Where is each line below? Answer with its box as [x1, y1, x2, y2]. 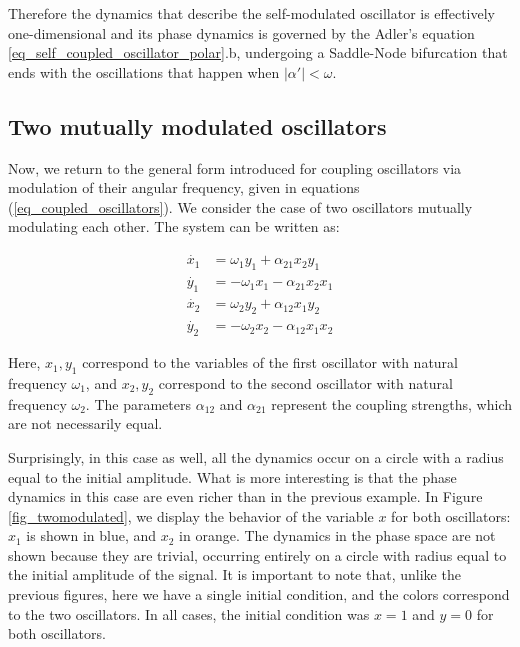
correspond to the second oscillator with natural [158, 372, 453, 393]
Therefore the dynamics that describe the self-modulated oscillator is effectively [8, 3, 496, 23]
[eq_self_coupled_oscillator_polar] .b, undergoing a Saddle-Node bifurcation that [8, 42, 508, 63]
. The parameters [85, 393, 191, 414]
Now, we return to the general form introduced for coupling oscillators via [8, 157, 462, 178]
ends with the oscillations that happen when [8, 61, 280, 82]
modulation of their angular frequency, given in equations [8, 177, 360, 198]
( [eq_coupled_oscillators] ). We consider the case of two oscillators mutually [8, 196, 473, 217]
